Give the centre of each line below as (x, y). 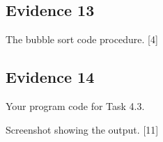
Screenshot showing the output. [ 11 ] (82, 129)
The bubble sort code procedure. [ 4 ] (82, 39)
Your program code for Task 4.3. (75, 106)
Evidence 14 (50, 77)
